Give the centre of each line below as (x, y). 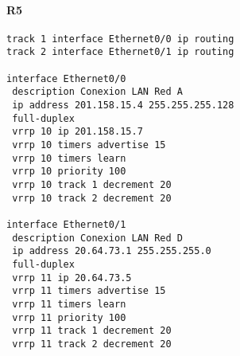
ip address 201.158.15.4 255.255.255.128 (123, 106)
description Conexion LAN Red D (97, 238)
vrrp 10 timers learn (69, 158)
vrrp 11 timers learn (69, 304)
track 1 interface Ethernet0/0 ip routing (120, 39)
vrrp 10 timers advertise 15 (89, 145)
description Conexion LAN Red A (97, 92)
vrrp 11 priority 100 (69, 317)
